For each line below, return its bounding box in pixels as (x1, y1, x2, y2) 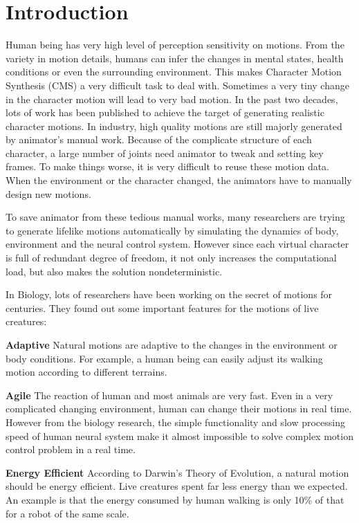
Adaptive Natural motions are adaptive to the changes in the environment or (6, 338, 338, 351)
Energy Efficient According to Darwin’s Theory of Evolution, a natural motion (6, 465, 349, 479)
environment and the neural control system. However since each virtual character (6, 237, 349, 251)
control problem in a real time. (6, 442, 136, 457)
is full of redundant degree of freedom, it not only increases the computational (6, 250, 337, 265)
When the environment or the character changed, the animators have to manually (6, 173, 352, 187)
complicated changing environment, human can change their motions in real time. (6, 401, 352, 416)
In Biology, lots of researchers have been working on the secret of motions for (6, 287, 333, 302)
